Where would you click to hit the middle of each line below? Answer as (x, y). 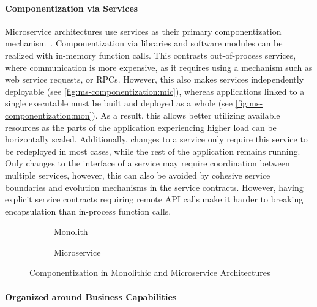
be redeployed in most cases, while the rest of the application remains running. (153, 151)
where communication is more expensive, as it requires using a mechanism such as (159, 67)
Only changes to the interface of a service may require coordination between (147, 163)
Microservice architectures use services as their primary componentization (143, 31)
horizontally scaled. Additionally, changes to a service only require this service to (156, 139)
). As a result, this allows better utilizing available (186, 115)
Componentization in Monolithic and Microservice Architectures (150, 272)
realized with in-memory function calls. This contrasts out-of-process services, (151, 55)
